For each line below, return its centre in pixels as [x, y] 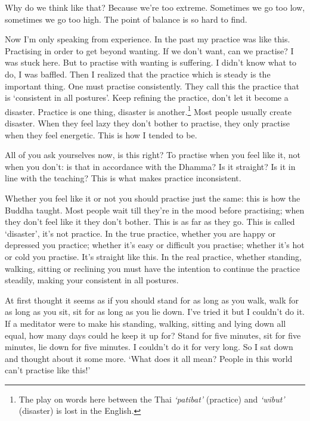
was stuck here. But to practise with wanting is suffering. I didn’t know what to [151, 62]
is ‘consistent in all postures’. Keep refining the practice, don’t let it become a [147, 97]
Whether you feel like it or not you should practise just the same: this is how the [153, 198]
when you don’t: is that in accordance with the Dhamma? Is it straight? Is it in [150, 166]
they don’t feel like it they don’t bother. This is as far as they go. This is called [150, 222]
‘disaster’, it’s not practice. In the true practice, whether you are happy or [140, 233]
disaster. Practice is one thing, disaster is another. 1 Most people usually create [148, 110]
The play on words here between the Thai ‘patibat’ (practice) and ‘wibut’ [152, 399]
